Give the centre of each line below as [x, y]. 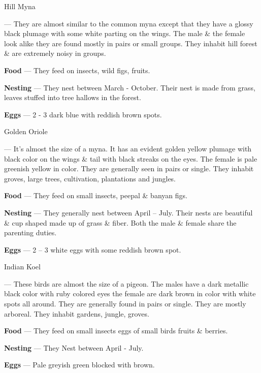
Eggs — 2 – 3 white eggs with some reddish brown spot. [93, 249]
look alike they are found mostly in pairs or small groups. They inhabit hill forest [131, 43]
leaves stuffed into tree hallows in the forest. [73, 97]
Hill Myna [20, 6]
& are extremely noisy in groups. [55, 53]
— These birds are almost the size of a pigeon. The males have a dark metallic [126, 283]
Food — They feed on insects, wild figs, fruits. [77, 70]
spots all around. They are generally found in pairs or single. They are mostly [125, 304]
